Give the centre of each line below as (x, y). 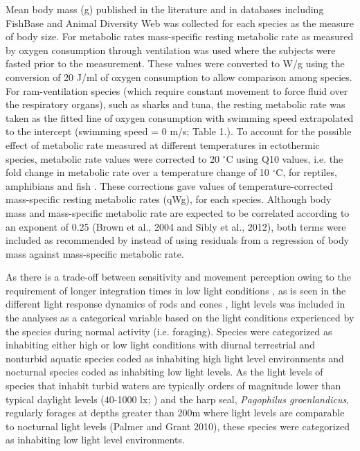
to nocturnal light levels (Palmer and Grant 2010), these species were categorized (178, 426)
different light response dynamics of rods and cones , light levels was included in (175, 304)
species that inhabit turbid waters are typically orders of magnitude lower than (173, 386)
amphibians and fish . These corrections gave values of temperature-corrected (169, 185)
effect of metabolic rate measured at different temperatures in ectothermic (163, 144)
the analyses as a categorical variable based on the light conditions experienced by (180, 318)
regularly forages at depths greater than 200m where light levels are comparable (175, 413)
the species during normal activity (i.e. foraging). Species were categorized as (169, 331)
